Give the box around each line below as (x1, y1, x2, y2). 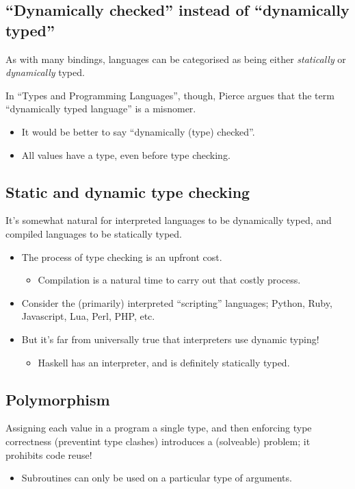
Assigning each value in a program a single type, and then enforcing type (5, 421, 312, 435)
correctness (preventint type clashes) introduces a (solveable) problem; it (5, 434, 311, 448)
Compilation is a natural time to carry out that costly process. (38, 273, 301, 287)
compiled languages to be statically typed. (5, 226, 182, 240)
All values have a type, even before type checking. (21, 147, 231, 162)
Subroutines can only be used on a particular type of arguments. (21, 471, 292, 485)
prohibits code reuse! (5, 447, 92, 462)
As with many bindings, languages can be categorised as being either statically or (5, 51, 346, 66)
